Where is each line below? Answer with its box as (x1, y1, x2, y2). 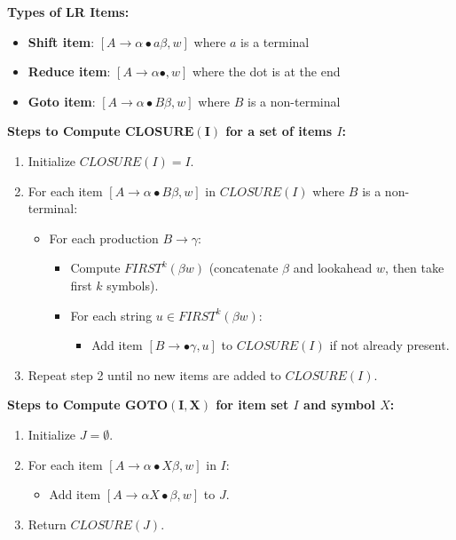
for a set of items (225, 122, 333, 140)
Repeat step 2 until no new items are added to (28, 365, 281, 384)
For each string (70, 306, 153, 324)
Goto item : (28, 91, 96, 110)
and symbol (303, 395, 375, 414)
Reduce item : (28, 62, 111, 81)
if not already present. (329, 336, 450, 354)
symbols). (106, 275, 159, 294)
